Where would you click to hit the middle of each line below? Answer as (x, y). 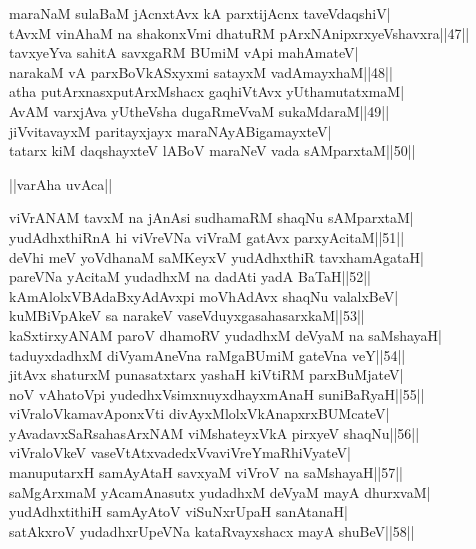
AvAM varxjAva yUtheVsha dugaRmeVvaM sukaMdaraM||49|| (199, 110)
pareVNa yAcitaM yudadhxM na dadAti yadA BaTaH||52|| (190, 276)
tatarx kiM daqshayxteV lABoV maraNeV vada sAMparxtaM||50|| (212, 150)
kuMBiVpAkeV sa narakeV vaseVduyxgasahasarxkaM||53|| (187, 315)
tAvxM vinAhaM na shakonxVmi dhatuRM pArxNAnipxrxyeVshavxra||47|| (239, 32)
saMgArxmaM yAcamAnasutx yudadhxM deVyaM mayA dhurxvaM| (220, 491)
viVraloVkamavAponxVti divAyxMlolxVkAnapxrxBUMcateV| (199, 413)
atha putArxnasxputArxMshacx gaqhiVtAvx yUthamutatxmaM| (207, 91)
